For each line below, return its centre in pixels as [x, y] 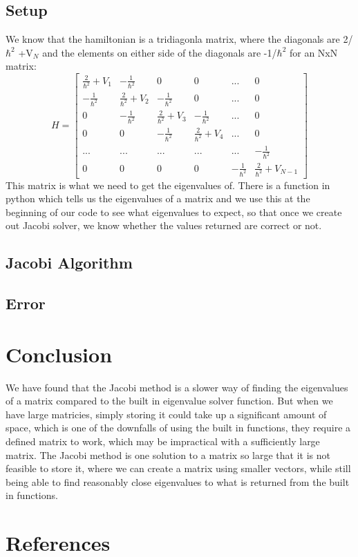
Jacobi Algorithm [69, 263]
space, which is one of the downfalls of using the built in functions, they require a [178, 428]
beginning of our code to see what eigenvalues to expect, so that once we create [174, 212]
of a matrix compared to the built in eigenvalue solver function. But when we [169, 401]
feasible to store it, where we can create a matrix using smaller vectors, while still [178, 468]
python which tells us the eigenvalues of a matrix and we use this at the [158, 198]
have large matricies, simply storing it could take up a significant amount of [166, 414]
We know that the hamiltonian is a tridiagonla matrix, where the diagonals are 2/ [179, 39]
